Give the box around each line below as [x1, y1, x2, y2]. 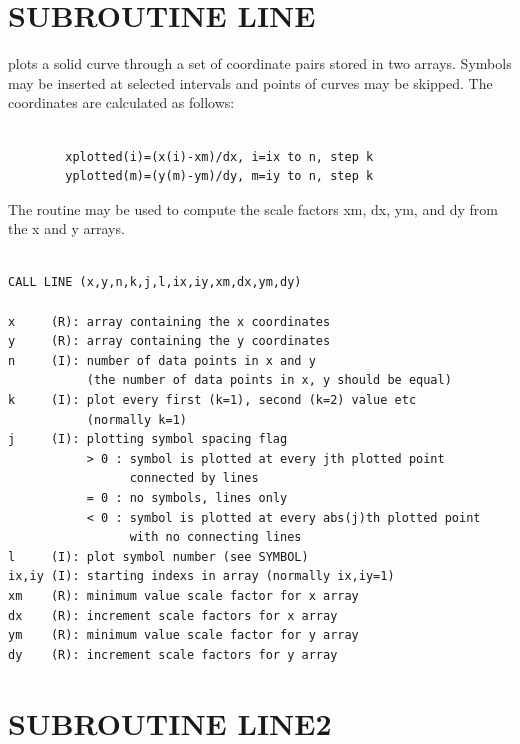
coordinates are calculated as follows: [8, 92, 235, 113]
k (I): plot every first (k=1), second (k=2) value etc [8, 393, 417, 408]
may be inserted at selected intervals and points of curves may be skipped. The [8, 72, 493, 93]
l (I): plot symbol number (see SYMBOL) [8, 549, 309, 564]
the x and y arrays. [8, 218, 125, 239]
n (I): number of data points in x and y [8, 353, 316, 368]
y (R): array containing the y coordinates [8, 334, 331, 349]
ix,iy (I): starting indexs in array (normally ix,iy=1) [8, 569, 395, 584]
